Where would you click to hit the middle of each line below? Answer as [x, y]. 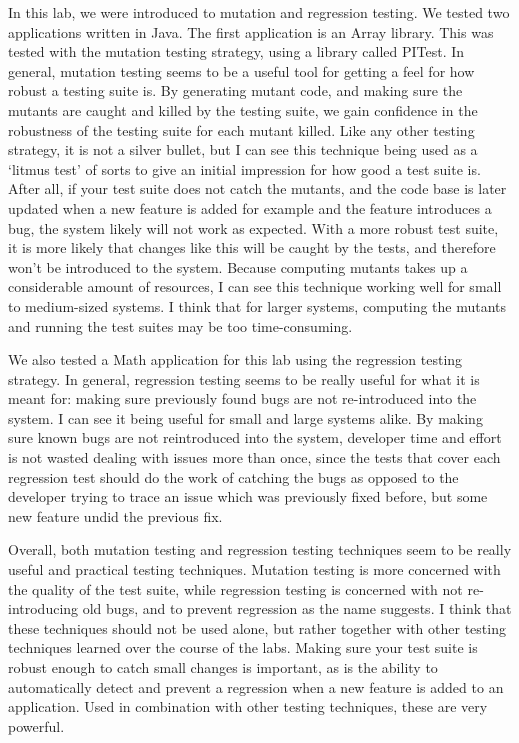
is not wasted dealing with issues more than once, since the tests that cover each [254, 457]
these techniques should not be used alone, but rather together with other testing [257, 627]
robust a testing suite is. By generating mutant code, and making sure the [235, 90]
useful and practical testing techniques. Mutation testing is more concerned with [254, 569]
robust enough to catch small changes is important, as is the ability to [223, 667]
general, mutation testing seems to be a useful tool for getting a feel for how [241, 70]
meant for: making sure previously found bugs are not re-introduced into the [242, 398]
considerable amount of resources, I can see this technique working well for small [255, 286]
